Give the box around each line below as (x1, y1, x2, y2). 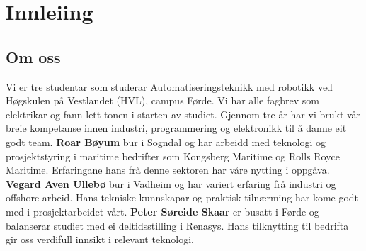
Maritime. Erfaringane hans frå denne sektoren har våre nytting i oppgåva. (6, 162, 330, 177)
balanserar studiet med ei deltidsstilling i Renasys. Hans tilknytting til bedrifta (6, 218, 349, 233)
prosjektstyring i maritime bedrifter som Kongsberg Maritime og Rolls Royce (6, 148, 340, 163)
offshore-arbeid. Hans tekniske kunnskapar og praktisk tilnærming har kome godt (6, 190, 359, 205)
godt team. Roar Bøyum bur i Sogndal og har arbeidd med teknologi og (6, 134, 326, 149)
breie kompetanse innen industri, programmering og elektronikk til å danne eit (6, 121, 347, 135)
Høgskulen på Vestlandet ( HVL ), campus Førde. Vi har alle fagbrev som (6, 93, 319, 108)
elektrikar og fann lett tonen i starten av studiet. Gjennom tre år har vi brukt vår (6, 106, 361, 121)
